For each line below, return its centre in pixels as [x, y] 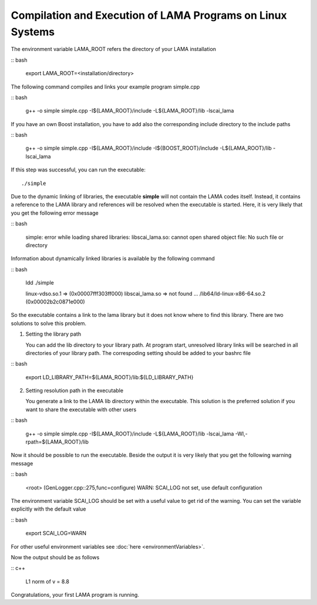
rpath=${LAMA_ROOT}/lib [57, 442]
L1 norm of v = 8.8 [48, 582]
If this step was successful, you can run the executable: [78, 170]
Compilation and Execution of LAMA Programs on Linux [149, 15]
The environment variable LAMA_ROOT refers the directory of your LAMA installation [114, 49]
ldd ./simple [40, 283]
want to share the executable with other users [81, 409]
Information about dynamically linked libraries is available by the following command [113, 259]
